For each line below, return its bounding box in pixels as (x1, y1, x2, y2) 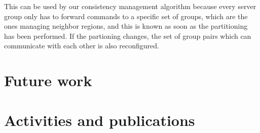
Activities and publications (4, 109, 195, 130)
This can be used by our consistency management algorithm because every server (4, 1, 256, 11)
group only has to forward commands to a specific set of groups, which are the (4, 11, 248, 21)
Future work (4, 70, 92, 91)
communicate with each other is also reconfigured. (4, 40, 159, 51)
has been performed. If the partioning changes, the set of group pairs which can (4, 30, 251, 41)
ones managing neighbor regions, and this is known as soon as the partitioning (4, 21, 248, 31)
